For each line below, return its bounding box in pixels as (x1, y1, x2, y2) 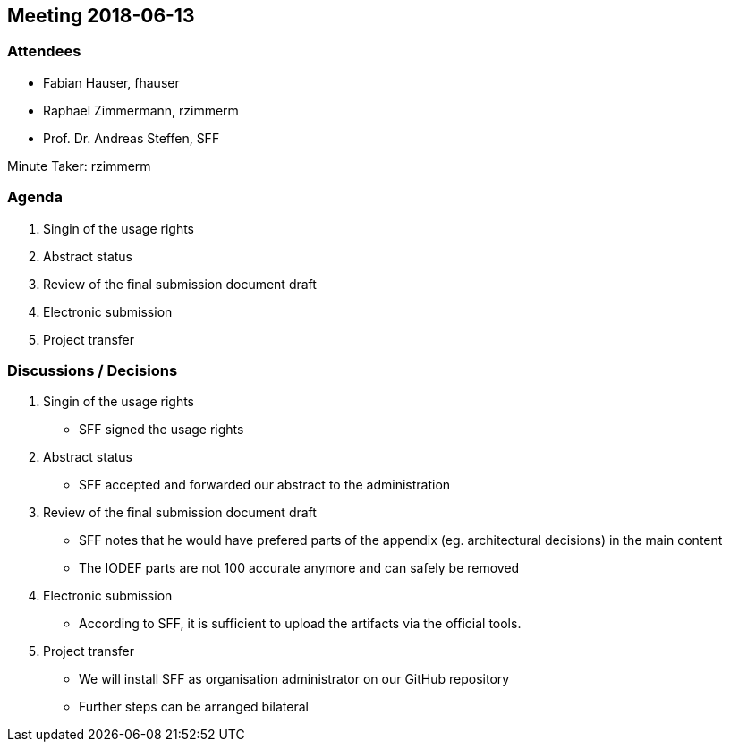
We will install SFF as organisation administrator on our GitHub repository (79, 671, 510, 687)
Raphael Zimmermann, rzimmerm (43, 102, 239, 118)
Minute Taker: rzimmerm (7, 157, 151, 174)
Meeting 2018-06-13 (7, 4, 195, 27)
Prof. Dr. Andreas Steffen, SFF (43, 130, 220, 146)
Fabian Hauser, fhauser (43, 74, 180, 90)
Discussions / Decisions (7, 361, 178, 379)
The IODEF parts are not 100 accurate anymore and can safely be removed (79, 560, 520, 576)
